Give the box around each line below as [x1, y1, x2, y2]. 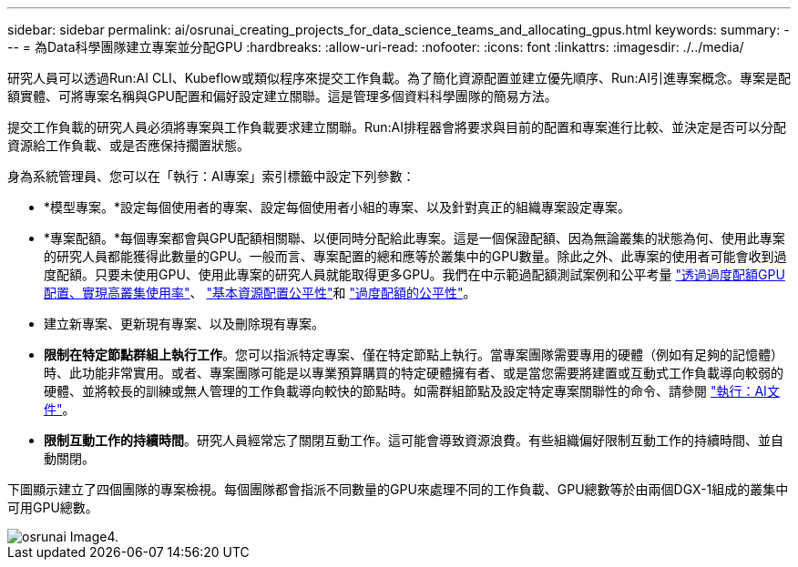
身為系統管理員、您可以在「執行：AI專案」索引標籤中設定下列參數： [7, 168, 415, 184]
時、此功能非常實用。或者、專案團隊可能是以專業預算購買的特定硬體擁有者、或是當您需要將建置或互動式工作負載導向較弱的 [44, 365, 783, 380]
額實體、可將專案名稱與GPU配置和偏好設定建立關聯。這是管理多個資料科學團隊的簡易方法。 [7, 88, 558, 104]
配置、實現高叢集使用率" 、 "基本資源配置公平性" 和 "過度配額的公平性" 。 [44, 285, 476, 300]
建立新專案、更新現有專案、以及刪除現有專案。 [44, 316, 324, 331]
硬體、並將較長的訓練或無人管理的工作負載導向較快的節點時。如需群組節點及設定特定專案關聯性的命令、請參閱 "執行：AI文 [44, 383, 780, 399]
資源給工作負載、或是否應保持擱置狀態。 [7, 137, 250, 153]
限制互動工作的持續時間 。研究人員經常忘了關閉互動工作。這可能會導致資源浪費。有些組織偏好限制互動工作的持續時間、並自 [44, 432, 783, 448]
